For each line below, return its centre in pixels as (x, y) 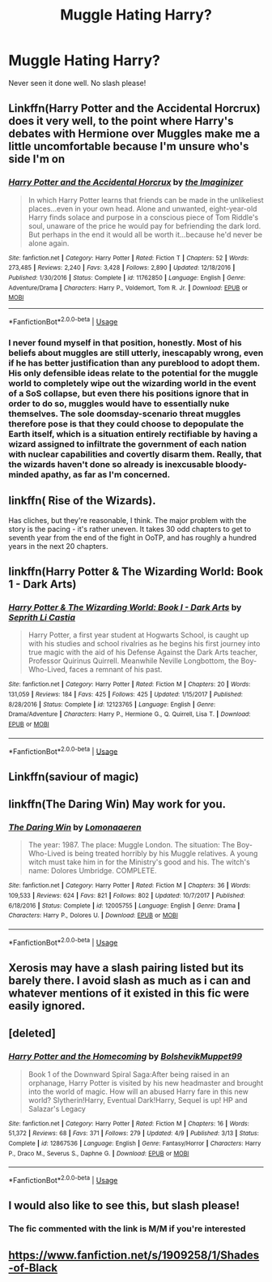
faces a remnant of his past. (116, 670)
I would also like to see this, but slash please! (124, 1206)
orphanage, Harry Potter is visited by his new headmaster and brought (146, 1083)
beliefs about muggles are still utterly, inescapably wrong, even (136, 353)
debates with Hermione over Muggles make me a (134, 134)
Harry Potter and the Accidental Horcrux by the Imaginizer (126, 182)
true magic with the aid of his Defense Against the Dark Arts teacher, (142, 652)
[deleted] (32, 1033)
